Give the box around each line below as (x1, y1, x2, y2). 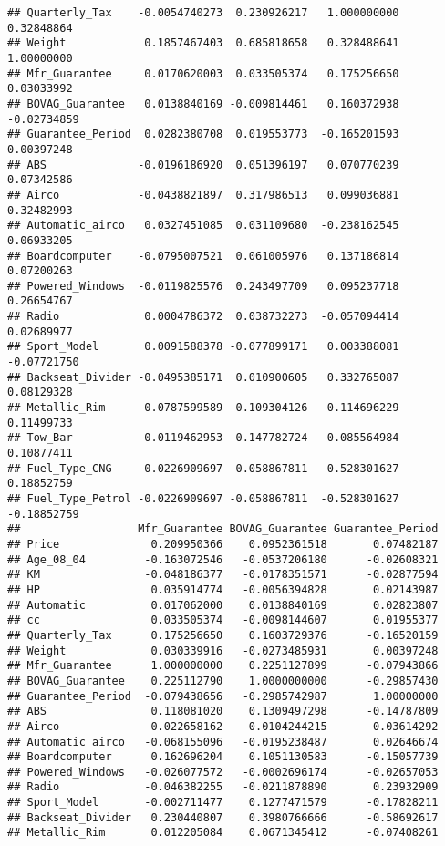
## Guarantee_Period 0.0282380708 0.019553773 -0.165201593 (7, 128, 399, 141)
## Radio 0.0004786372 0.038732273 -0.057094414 (7, 310, 399, 324)
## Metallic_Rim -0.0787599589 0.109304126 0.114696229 (7, 401, 399, 415)
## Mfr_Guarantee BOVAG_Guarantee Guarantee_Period (7, 522, 439, 536)
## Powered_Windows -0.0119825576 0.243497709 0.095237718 (7, 279, 399, 293)
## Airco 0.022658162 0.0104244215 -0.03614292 (7, 719, 439, 733)
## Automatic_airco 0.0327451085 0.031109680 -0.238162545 (7, 219, 399, 232)
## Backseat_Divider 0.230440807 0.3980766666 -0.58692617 (7, 810, 439, 824)
